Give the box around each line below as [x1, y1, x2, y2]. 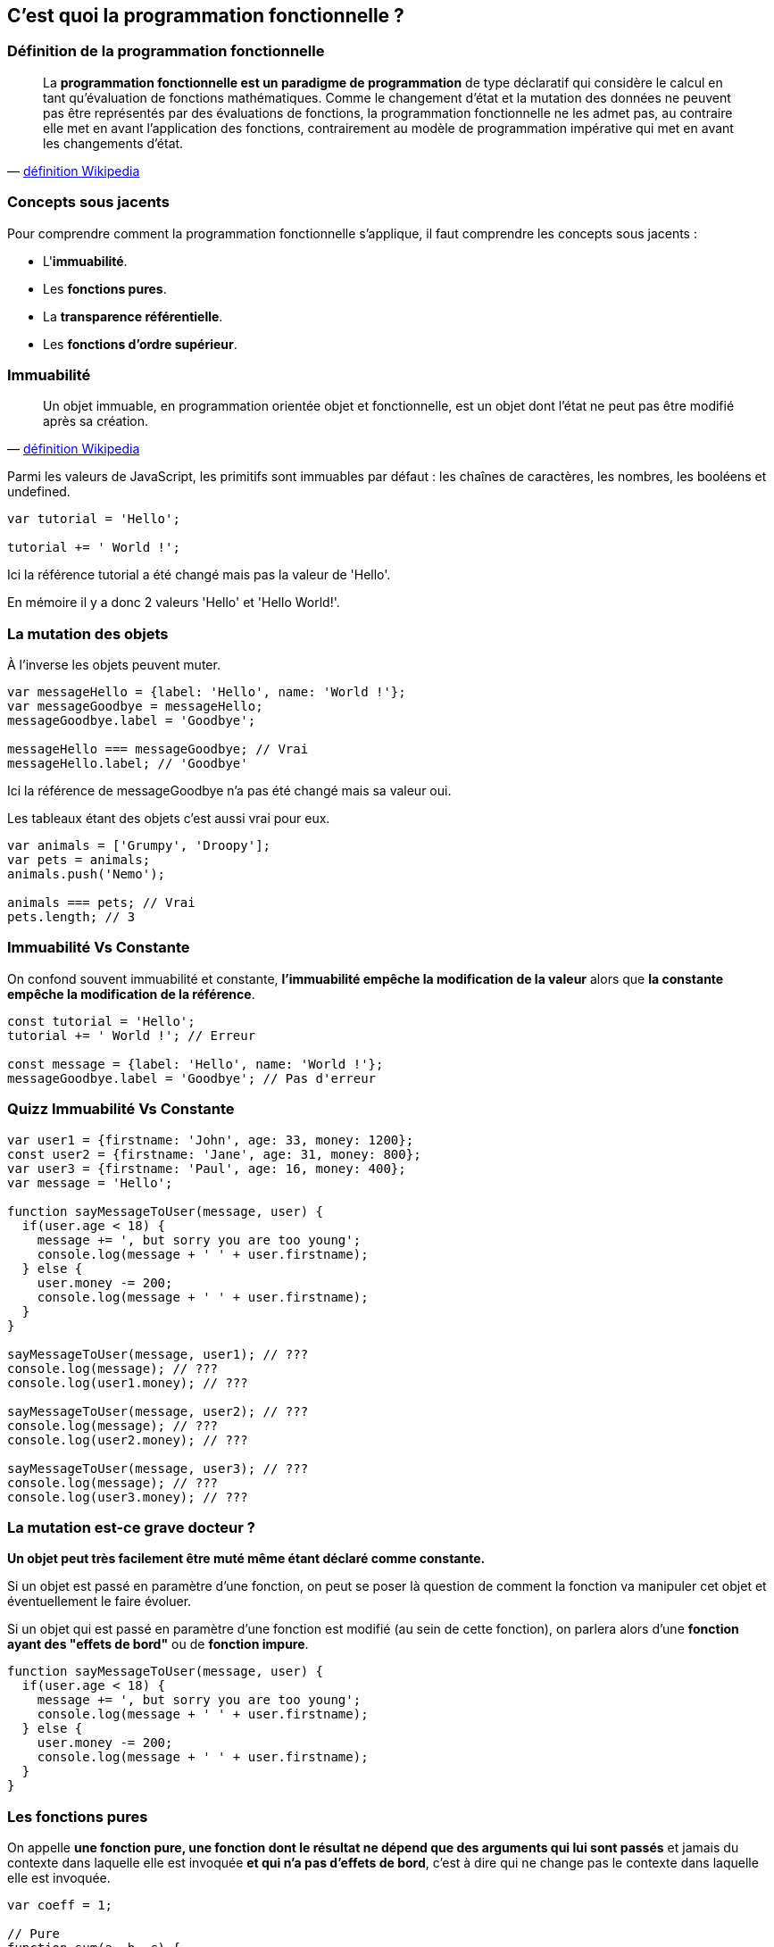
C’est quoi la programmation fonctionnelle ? [7, 4, 404, 27]
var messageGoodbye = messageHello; [7, 699, 263, 714]
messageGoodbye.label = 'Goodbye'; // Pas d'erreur [7, 1070, 377, 1086]
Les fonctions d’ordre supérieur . [43, 336, 237, 352]
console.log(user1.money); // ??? [7, 1375, 248, 1390]
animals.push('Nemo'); [7, 867, 166, 882]
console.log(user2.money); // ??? [7, 1432, 248, 1447]
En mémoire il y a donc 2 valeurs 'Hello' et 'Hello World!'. [7, 595, 340, 611]
